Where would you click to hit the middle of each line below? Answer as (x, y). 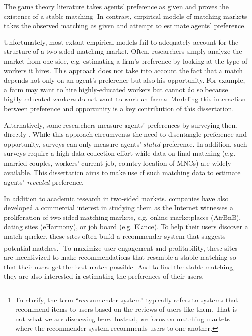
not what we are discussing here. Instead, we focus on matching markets (123, 318)
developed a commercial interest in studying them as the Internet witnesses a (119, 208)
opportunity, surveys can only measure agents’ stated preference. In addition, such (126, 143)
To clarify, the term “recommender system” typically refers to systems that (127, 299)
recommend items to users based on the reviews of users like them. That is (126, 309)
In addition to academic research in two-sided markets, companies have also (116, 198)
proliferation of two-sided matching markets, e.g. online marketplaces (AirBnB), (123, 217)
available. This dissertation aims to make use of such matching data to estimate (122, 172)
